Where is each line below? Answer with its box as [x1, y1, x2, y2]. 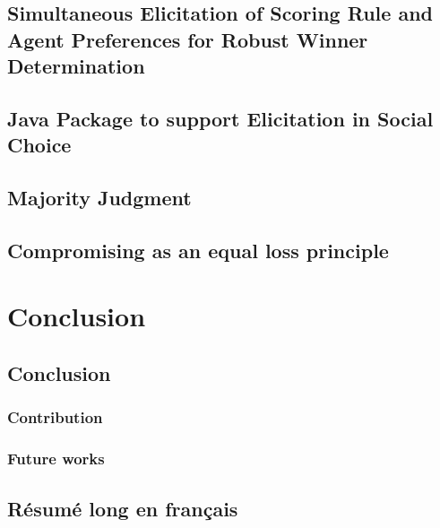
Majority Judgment [7, 184, 192, 212]
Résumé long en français [7, 494, 238, 522]
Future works [7, 447, 105, 470]
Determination [7, 52, 145, 80]
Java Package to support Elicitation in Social [7, 104, 434, 132]
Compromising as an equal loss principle [7, 236, 389, 264]
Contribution [7, 406, 103, 428]
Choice [7, 131, 72, 159]
